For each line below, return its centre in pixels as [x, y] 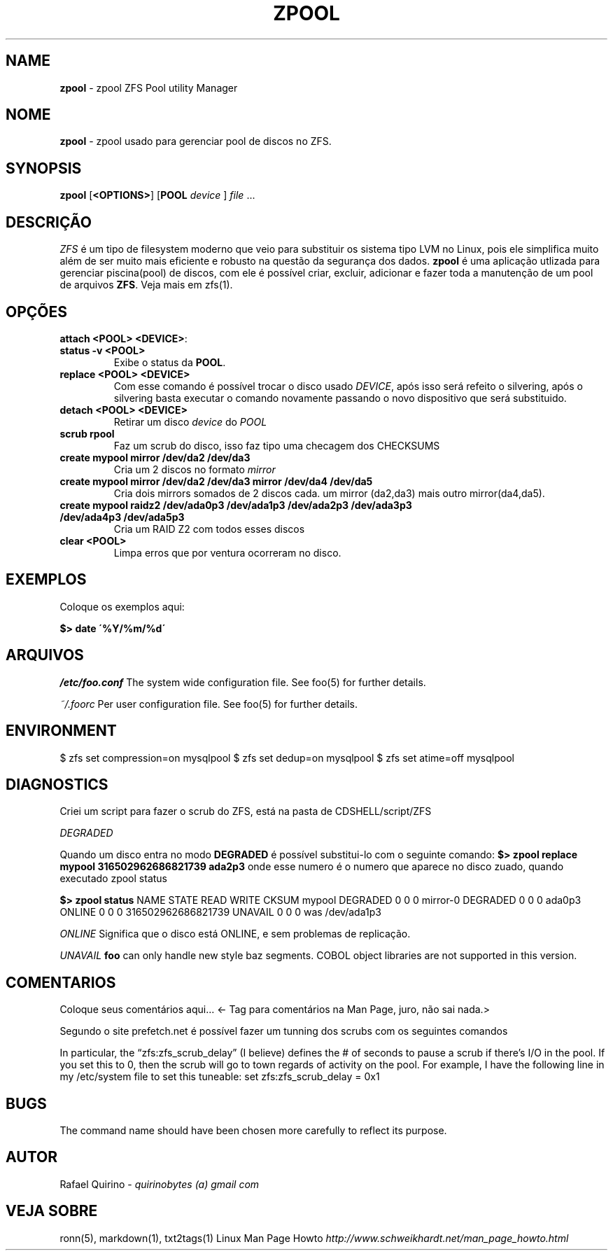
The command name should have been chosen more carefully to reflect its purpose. [253, 1131]
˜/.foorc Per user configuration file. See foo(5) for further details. [209, 704]
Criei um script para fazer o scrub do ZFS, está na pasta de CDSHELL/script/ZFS [246, 811]
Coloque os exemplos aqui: [122, 606]
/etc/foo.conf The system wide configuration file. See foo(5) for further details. [243, 682]
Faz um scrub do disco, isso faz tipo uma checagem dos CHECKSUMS [277, 445]
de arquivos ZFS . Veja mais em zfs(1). [146, 285]
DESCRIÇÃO [49, 222]
